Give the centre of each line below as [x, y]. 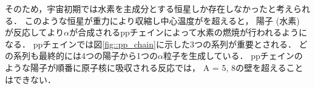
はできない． [30, 79]
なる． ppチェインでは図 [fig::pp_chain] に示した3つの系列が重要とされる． [151, 44]
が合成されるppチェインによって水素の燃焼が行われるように [188, 32]
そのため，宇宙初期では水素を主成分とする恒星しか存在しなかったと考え [149, 8]
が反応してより [35, 32]
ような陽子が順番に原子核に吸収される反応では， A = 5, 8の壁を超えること [154, 67]
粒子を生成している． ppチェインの [233, 56]
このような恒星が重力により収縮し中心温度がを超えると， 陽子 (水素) [162, 20]
